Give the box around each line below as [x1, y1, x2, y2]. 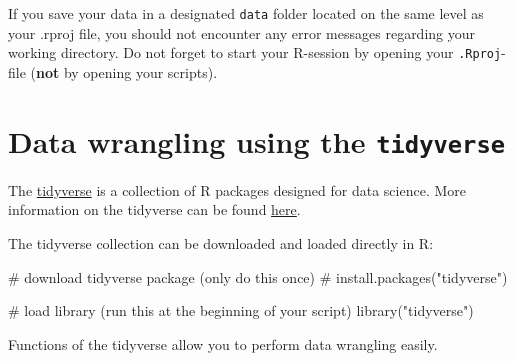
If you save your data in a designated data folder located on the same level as [8, 3, 484, 23]
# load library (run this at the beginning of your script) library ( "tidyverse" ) [8, 300, 474, 321]
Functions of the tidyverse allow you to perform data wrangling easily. [8, 333, 438, 354]
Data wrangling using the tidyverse [8, 120, 506, 161]
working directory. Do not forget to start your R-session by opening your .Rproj [8, 42, 502, 63]
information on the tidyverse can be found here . [8, 199, 301, 220]
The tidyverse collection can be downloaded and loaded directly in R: [8, 232, 434, 253]
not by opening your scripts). [36, 61, 218, 82]
